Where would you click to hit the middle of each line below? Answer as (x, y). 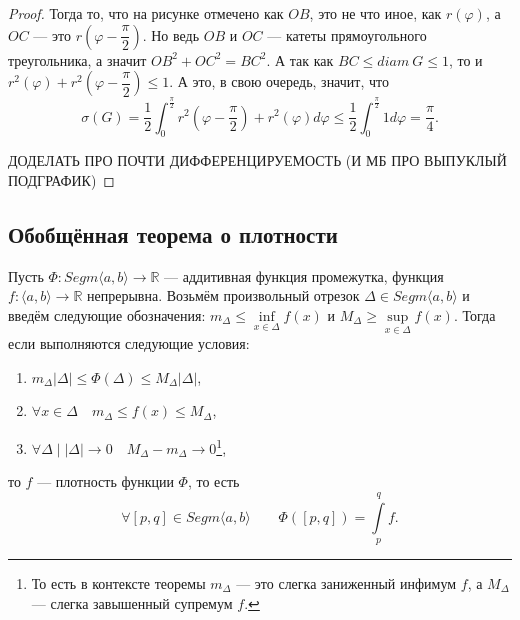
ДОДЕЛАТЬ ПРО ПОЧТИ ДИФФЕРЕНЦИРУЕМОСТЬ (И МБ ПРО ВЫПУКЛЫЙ (257, 160)
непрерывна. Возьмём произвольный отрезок (223, 295)
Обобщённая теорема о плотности (173, 233)
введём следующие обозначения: (107, 314)
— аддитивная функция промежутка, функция (304, 275)
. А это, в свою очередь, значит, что (279, 81)
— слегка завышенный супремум (132, 602)
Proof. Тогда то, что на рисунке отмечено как (146, 13)
